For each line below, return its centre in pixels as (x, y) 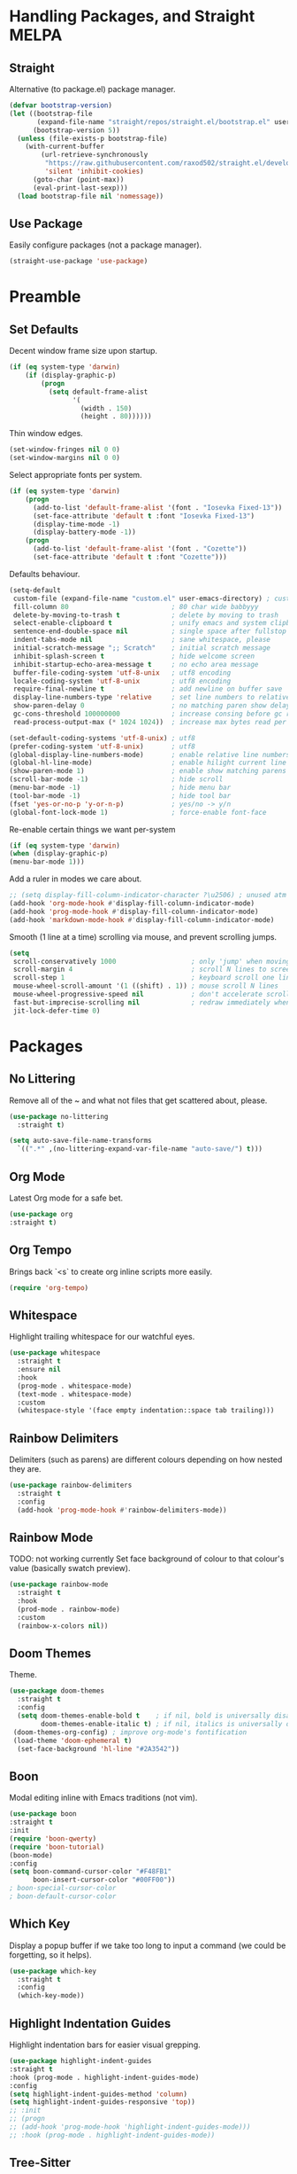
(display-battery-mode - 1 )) (84, 532)
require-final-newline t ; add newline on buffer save (148, 689)
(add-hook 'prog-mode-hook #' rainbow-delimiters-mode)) (122, 1510)
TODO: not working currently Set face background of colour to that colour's (147, 1559)
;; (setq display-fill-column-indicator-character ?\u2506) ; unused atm (148, 895)
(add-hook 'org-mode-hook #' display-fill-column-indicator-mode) (132, 903)
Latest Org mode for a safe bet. (66, 1198)
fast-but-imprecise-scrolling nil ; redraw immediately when (152, 1002)
